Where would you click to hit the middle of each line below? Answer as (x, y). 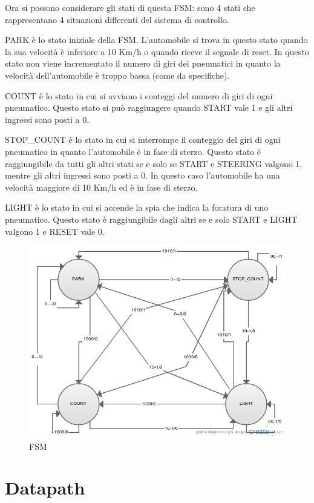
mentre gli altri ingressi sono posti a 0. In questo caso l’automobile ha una (142, 175)
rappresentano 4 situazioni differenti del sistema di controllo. (117, 19)
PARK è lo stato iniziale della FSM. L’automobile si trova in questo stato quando (156, 40)
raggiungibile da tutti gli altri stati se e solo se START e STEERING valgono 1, (154, 163)
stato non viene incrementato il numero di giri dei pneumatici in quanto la (143, 63)
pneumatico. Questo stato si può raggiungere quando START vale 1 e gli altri (149, 107)
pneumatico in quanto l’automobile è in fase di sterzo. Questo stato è (133, 151)
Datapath (45, 488)
